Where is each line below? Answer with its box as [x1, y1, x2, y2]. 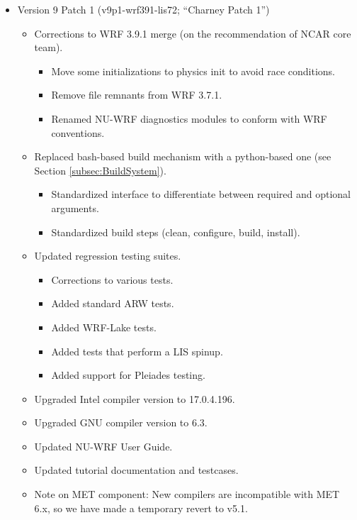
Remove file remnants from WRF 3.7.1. [51, 87, 222, 102]
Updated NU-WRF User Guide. [34, 438, 173, 453]
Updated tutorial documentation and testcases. [34, 463, 239, 477]
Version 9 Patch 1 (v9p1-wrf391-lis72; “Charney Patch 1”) [17, 2, 270, 16]
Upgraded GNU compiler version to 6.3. [34, 415, 208, 430]
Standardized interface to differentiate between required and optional [51, 187, 351, 201]
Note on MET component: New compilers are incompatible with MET [34, 487, 340, 502]
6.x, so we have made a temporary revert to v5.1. [34, 500, 248, 515]
